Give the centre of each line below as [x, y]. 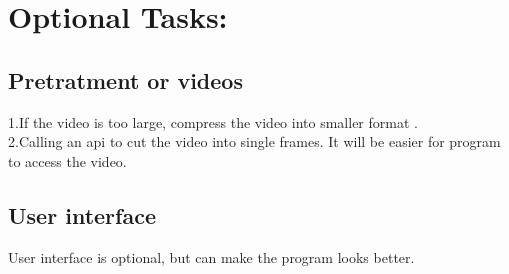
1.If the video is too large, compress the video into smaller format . [213, 121]
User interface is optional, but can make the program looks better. [211, 256]
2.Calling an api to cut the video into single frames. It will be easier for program [254, 141]
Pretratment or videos [125, 79]
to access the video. [67, 160]
